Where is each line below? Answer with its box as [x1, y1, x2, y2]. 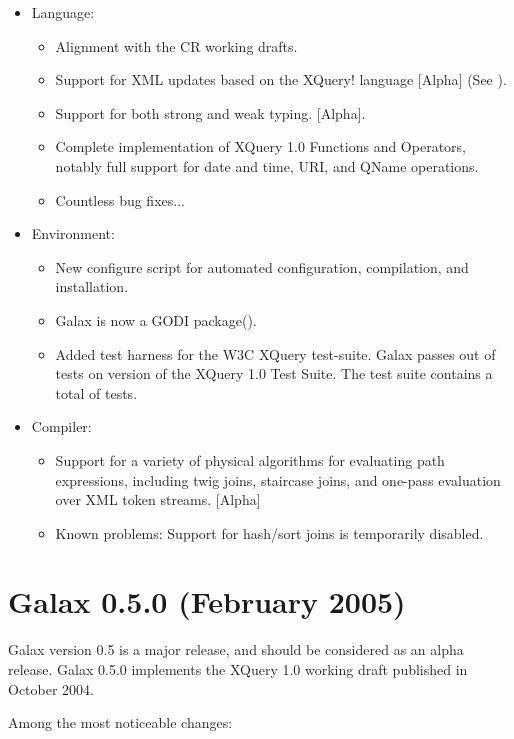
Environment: [31, 223, 115, 244]
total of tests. [55, 382, 138, 403]
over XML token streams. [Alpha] [55, 489, 261, 510]
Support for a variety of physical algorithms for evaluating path [55, 449, 445, 470]
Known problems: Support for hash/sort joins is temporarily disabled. [55, 522, 484, 543]
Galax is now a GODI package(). [55, 309, 257, 330]
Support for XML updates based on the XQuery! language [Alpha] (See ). [55, 69, 507, 90]
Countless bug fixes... [55, 189, 185, 210]
